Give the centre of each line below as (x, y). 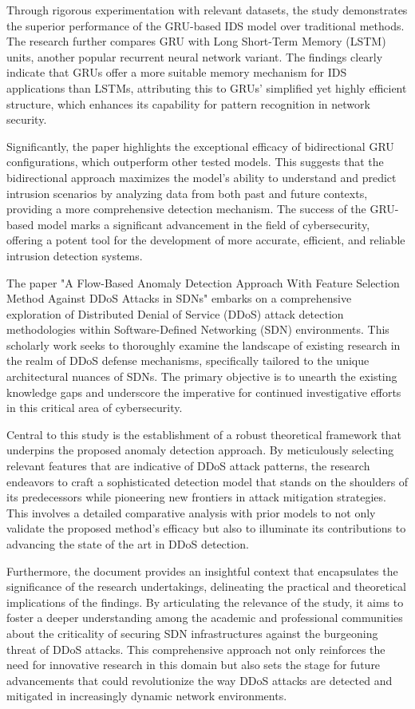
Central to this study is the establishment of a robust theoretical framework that (204, 434)
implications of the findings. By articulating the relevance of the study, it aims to (205, 602)
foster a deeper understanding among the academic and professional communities (205, 618)
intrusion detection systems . (75, 255)
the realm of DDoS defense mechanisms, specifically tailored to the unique (188, 360)
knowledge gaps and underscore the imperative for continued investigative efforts (204, 392)
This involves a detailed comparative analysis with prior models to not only (191, 512)
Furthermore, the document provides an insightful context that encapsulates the (202, 570)
